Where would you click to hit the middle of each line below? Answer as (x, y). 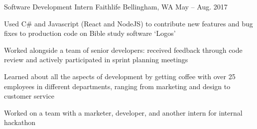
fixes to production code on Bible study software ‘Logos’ (90, 33)
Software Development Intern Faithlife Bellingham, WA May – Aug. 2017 (116, 6)
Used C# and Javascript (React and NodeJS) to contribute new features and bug (128, 23)
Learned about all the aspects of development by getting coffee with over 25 (120, 76)
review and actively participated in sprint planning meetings (96, 60)
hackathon (20, 122)
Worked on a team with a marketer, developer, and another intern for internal (123, 112)
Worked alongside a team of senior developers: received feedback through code (123, 50)
